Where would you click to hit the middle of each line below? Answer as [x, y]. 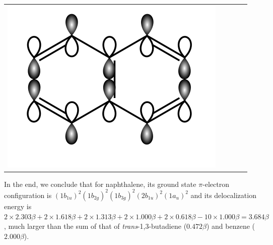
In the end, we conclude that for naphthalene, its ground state [100, 184]
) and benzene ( [230, 226]
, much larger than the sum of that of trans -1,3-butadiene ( [95, 226]
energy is [18, 206]
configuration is [28, 195]
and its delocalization [223, 195]
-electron [216, 184]
